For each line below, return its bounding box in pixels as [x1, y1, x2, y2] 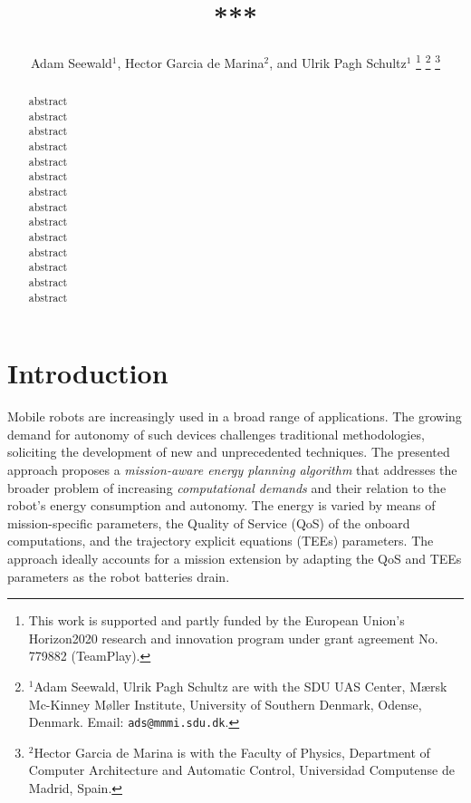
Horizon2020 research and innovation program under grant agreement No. [28, 628, 438, 647]
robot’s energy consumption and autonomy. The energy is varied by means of [7, 496, 436, 515]
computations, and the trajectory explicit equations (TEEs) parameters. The [7, 531, 434, 550]
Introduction [7, 354, 168, 392]
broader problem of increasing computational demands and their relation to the [7, 478, 447, 497]
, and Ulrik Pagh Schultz [269, 53, 407, 72]
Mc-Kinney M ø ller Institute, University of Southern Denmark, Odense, [28, 694, 422, 713]
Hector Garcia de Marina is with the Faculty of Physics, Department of [34, 742, 430, 761]
